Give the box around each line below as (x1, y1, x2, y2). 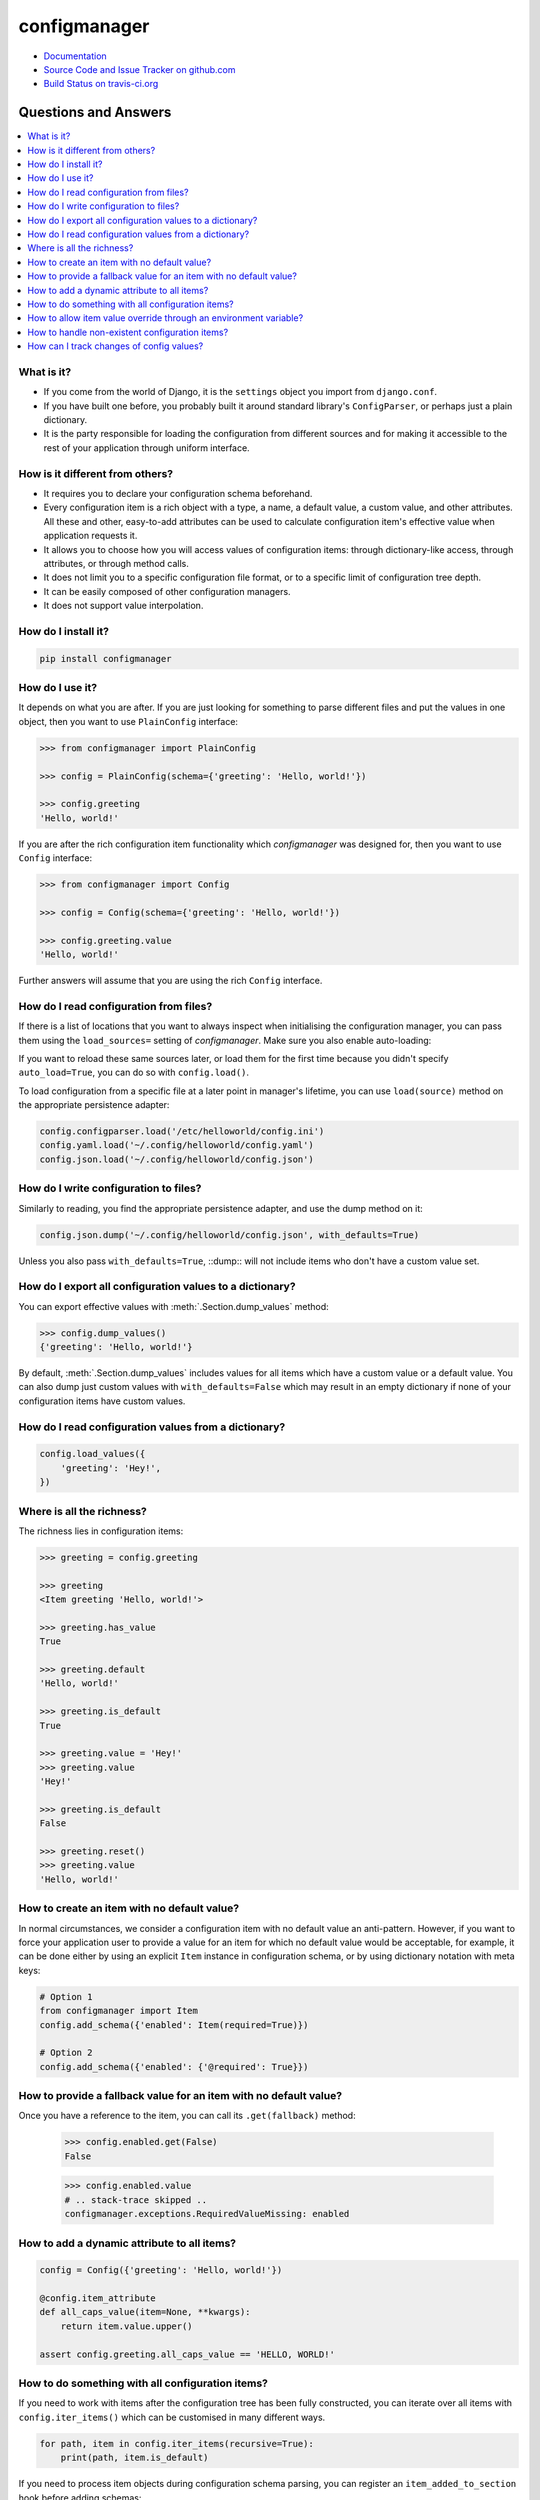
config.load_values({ (39, 1448, 146, 1460)
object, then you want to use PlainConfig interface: (18, 715, 239, 727)
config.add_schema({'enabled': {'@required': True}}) (39, 2061, 309, 2072)
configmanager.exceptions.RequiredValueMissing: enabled (64, 2208, 350, 2220)
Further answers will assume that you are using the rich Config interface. (18, 974, 323, 986)
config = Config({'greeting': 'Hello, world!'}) (39, 2265, 283, 2276)
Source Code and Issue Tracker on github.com (43, 63, 236, 75)
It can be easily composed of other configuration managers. (43, 585, 291, 597)
